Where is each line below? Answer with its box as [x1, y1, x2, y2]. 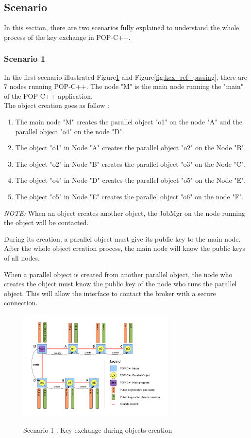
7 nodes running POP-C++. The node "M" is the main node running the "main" [4, 81, 243, 91]
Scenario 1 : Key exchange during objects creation [23, 425, 172, 435]
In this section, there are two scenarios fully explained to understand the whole [4, 22, 239, 33]
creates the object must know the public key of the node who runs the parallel [4, 279, 237, 289]
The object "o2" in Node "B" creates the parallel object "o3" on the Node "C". [15, 158, 246, 169]
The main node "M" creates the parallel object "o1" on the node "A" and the [15, 116, 242, 126]
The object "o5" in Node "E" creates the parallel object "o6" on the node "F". [15, 191, 244, 201]
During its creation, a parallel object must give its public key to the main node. [4, 233, 241, 244]
